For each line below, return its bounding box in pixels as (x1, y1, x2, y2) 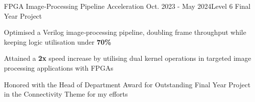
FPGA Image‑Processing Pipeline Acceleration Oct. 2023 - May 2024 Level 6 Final (4, 1, 251, 11)
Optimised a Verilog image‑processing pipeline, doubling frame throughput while (4, 27, 246, 37)
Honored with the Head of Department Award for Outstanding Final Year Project (4, 79, 251, 89)
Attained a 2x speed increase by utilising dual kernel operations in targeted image (4, 53, 251, 63)
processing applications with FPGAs (4, 62, 113, 73)
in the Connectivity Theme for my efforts (4, 89, 128, 99)
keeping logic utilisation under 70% (4, 36, 111, 47)
